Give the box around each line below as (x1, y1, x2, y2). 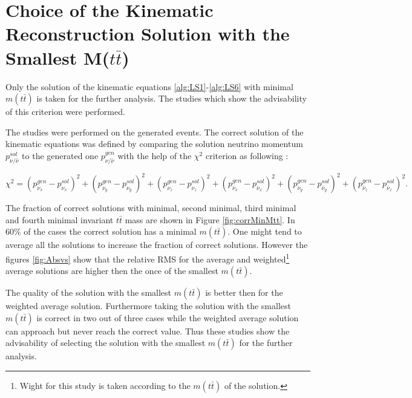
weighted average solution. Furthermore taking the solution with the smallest (5, 299, 291, 312)
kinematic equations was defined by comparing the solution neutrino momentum (5, 137, 303, 150)
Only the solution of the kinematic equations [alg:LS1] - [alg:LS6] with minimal (5, 80, 293, 93)
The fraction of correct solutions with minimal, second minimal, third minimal (5, 201, 296, 214)
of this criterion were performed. (5, 105, 125, 118)
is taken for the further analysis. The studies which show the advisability (36, 92, 307, 105)
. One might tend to (227, 225, 302, 238)
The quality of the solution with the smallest (5, 286, 172, 299)
